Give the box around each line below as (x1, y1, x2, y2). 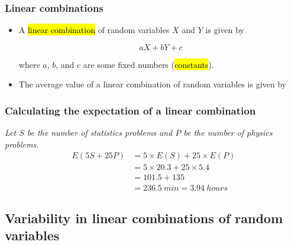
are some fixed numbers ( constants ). (83, 58, 214, 70)
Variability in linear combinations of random (5, 208, 283, 227)
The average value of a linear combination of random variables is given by (18, 78, 286, 90)
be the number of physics (183, 126, 273, 139)
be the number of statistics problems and (27, 126, 173, 139)
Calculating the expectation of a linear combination (5, 103, 256, 117)
